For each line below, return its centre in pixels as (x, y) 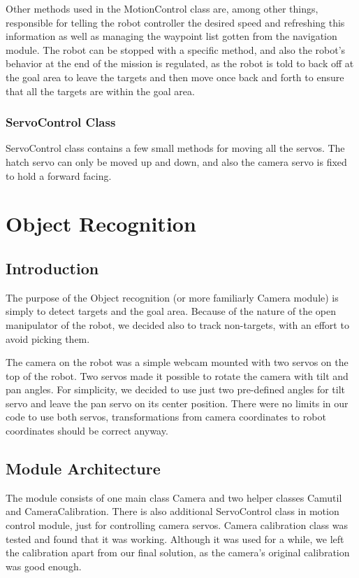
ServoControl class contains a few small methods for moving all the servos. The (175, 148)
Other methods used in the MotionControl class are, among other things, (162, 8)
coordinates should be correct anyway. (87, 431)
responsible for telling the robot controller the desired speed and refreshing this (175, 22)
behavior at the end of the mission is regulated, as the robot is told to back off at (180, 63)
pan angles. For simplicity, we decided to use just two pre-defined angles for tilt (176, 389)
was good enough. (44, 566)
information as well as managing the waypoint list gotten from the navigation (171, 36)
